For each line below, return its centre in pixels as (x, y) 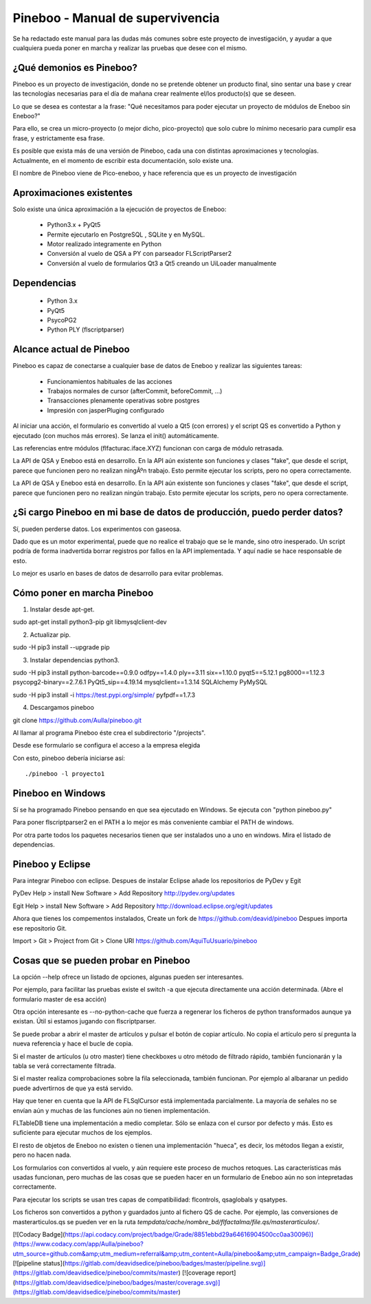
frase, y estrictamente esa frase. (59, 138)
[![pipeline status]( (39, 1263)
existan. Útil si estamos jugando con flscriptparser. (85, 1021)
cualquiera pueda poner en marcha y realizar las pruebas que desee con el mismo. (130, 47)
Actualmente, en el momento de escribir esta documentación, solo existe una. (123, 160)
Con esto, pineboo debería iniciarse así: (69, 758)
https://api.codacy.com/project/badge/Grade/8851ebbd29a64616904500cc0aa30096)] (189, 1234)
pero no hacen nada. (42, 1155)
